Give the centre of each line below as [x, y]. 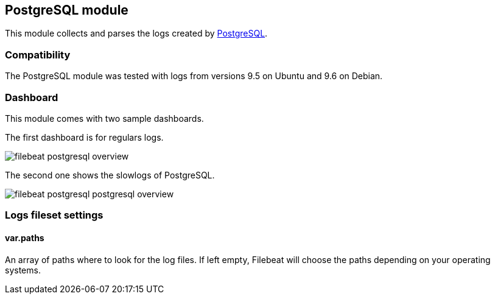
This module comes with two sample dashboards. [104, 118]
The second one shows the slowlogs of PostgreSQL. [110, 175]
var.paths [25, 237]
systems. [23, 270]
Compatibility [38, 55]
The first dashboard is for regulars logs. [84, 137]
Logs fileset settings [54, 215]
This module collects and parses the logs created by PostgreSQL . [136, 33]
